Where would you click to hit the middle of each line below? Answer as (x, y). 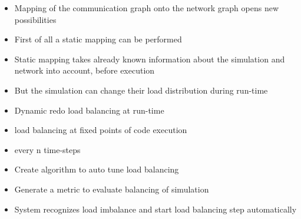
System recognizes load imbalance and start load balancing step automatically (156, 209)
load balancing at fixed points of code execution (101, 130)
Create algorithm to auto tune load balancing (97, 169)
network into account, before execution (85, 70)
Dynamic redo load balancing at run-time (89, 110)
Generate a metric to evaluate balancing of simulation (112, 189)
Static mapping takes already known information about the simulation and (150, 59)
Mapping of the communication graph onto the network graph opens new (147, 8)
